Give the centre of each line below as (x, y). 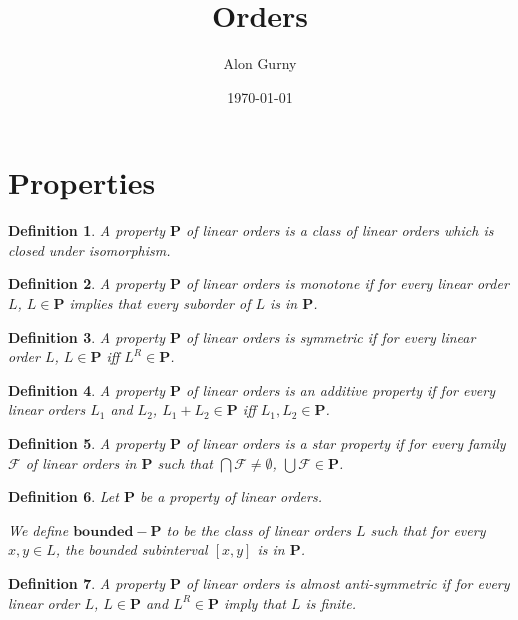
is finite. (330, 602)
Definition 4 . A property (86, 389)
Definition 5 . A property (86, 443)
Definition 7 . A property (86, 582)
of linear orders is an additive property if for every (340, 389)
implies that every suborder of (160, 303)
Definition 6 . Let (63, 496)
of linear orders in (81, 462)
